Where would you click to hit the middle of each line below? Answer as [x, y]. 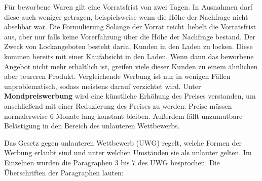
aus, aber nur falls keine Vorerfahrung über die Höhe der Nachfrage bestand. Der [130, 36]
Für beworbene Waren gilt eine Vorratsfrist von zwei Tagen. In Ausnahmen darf [128, 7]
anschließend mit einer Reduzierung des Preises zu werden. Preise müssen [118, 105]
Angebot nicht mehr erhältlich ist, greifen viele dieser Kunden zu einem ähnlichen [131, 66]
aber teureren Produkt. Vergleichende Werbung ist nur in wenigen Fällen [117, 76]
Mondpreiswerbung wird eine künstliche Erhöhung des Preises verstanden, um [130, 96]
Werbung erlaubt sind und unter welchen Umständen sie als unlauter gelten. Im [128, 152]
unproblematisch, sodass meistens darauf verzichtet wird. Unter [103, 86]
